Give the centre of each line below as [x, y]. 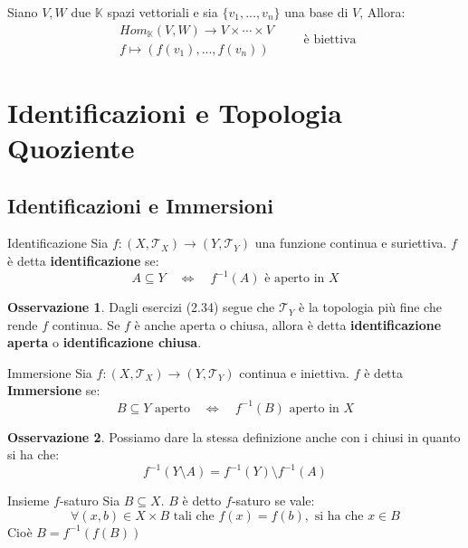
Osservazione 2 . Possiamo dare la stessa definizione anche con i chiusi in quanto [234, 436]
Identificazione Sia [58, 243]
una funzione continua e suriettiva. [351, 243]
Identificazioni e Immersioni [140, 205]
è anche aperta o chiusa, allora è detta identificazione [288, 324]
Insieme [29, 501]
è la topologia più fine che [370, 307]
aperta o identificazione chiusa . [105, 342]
